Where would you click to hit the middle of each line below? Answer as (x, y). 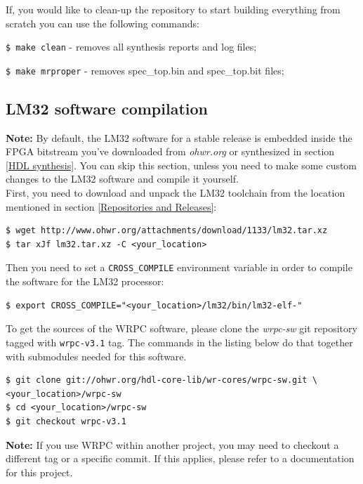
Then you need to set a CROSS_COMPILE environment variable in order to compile (179, 267)
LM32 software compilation (107, 108)
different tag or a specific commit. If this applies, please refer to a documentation (180, 458)
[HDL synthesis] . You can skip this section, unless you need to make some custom (181, 165)
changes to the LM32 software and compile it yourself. (122, 179)
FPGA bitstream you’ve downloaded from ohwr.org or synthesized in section (170, 151)
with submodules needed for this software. (96, 356)
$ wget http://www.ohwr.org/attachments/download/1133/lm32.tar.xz (167, 231)
